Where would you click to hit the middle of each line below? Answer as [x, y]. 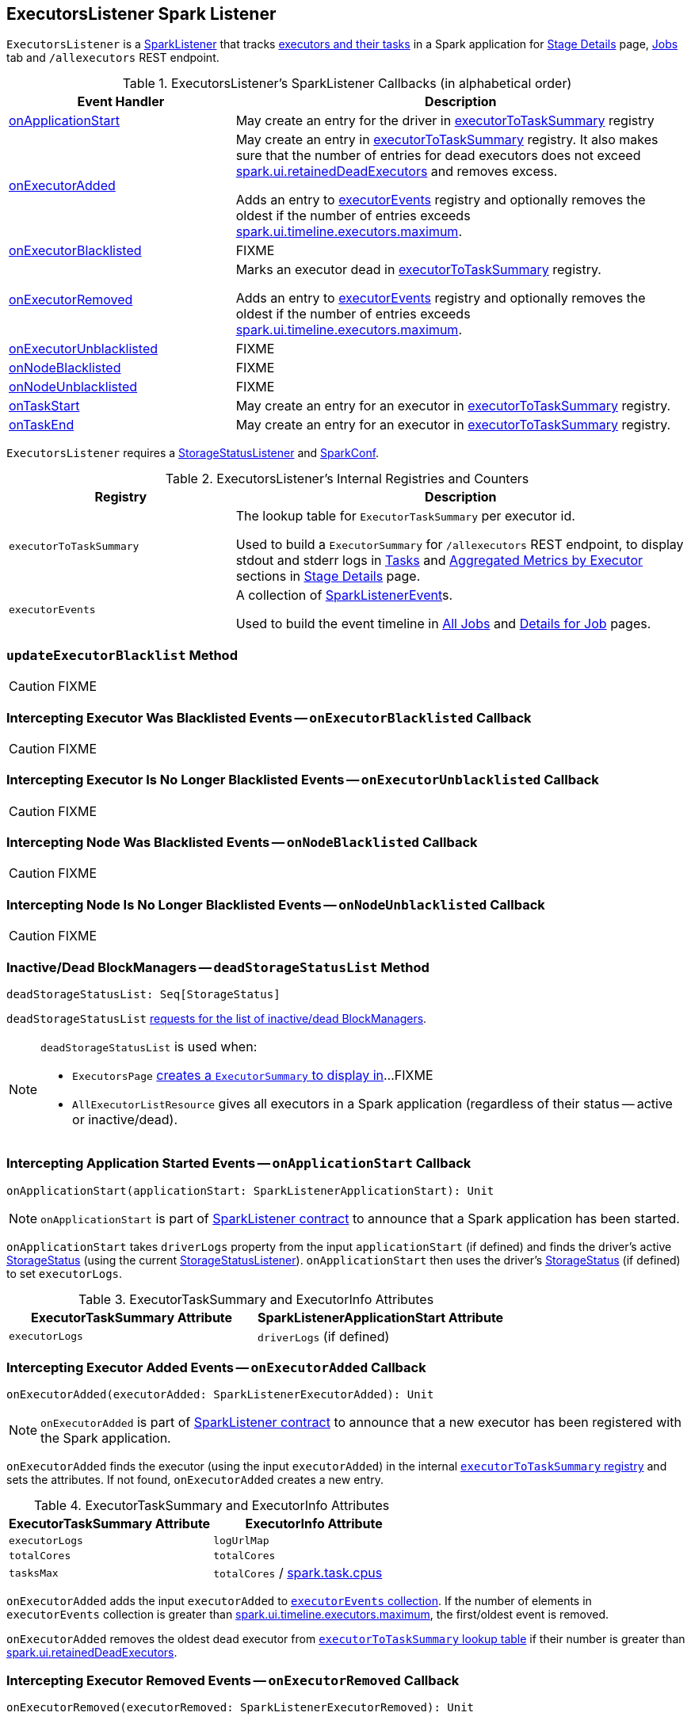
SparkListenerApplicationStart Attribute [381, 1317]
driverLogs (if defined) [324, 1336]
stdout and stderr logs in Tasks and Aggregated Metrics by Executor [439, 561]
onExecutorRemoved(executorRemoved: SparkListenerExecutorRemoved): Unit [241, 1708]
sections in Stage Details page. [328, 576]
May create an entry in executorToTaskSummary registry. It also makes [447, 140]
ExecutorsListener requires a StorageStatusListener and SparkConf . [193, 453]
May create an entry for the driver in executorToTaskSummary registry [445, 121]
